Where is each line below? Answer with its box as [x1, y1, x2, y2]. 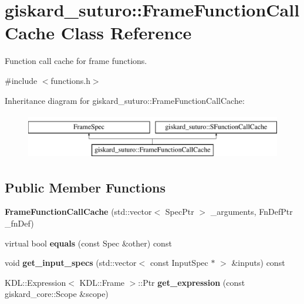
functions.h [50, 74, 90, 86]
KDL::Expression [5, 276, 66, 288]
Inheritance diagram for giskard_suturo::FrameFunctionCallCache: [5, 94, 245, 106]
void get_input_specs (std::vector [5, 256, 137, 269]
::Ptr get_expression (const [138, 276, 245, 288]
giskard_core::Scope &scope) [5, 288, 109, 300]
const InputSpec [150, 256, 208, 269]
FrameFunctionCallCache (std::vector [5, 205, 152, 218]
